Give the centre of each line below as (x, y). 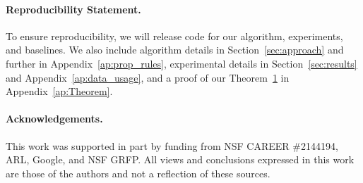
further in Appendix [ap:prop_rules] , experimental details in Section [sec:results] (181, 63)
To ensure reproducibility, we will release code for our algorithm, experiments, (174, 36)
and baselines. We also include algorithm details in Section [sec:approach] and (175, 50)
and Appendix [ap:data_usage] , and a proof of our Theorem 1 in (148, 77)
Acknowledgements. (54, 119)
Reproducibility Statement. (73, 9)
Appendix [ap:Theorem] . (59, 91)
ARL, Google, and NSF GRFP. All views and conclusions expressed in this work (180, 159)
